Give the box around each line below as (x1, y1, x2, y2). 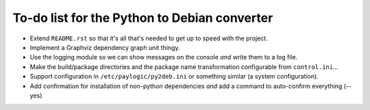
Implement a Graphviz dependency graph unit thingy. (29, 43, 180, 51)
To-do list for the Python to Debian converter (12, 10, 273, 25)
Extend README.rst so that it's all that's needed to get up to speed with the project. (29, 34, 268, 42)
